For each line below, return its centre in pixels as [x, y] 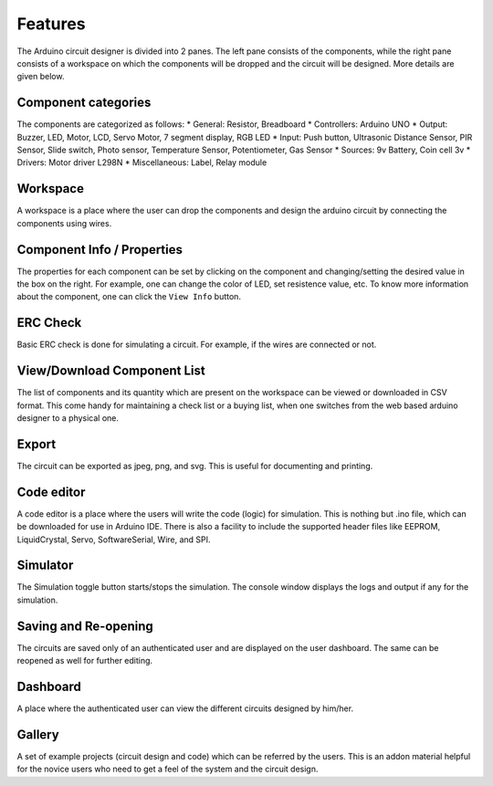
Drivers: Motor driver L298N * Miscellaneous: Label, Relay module [142, 162]
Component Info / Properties [100, 250]
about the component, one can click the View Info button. [129, 297]
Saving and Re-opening [85, 626]
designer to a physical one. [68, 418]
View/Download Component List [111, 371]
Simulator [45, 566]
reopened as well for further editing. [85, 661]
